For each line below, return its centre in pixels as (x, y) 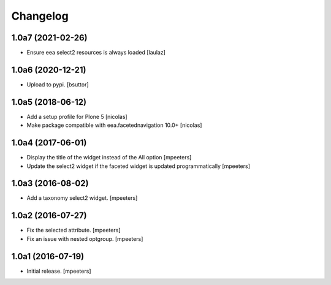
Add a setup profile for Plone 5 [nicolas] (77, 116)
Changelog (40, 16)
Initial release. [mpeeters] (59, 271)
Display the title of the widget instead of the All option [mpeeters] (109, 158)
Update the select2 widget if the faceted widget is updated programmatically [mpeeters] (139, 166)
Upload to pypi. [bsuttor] (58, 84)
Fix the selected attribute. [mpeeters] (74, 230)
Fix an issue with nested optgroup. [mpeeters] (85, 238)
